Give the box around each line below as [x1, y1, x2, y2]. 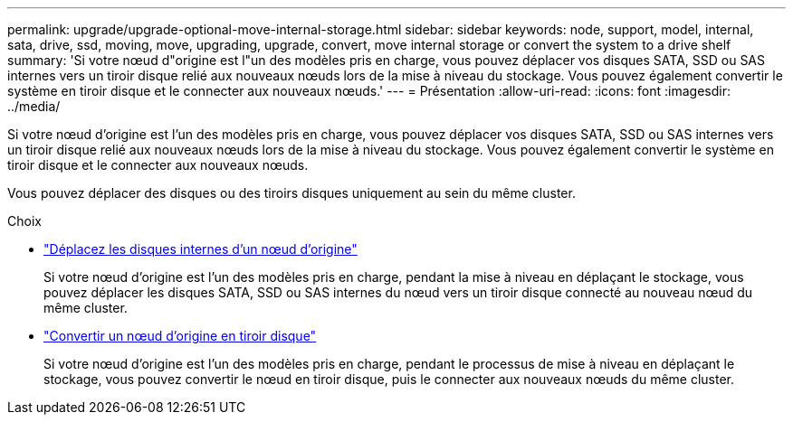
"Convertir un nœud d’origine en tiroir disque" [43, 328, 317, 343]
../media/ [7, 98, 61, 114]
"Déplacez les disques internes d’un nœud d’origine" [43, 241, 358, 257]
